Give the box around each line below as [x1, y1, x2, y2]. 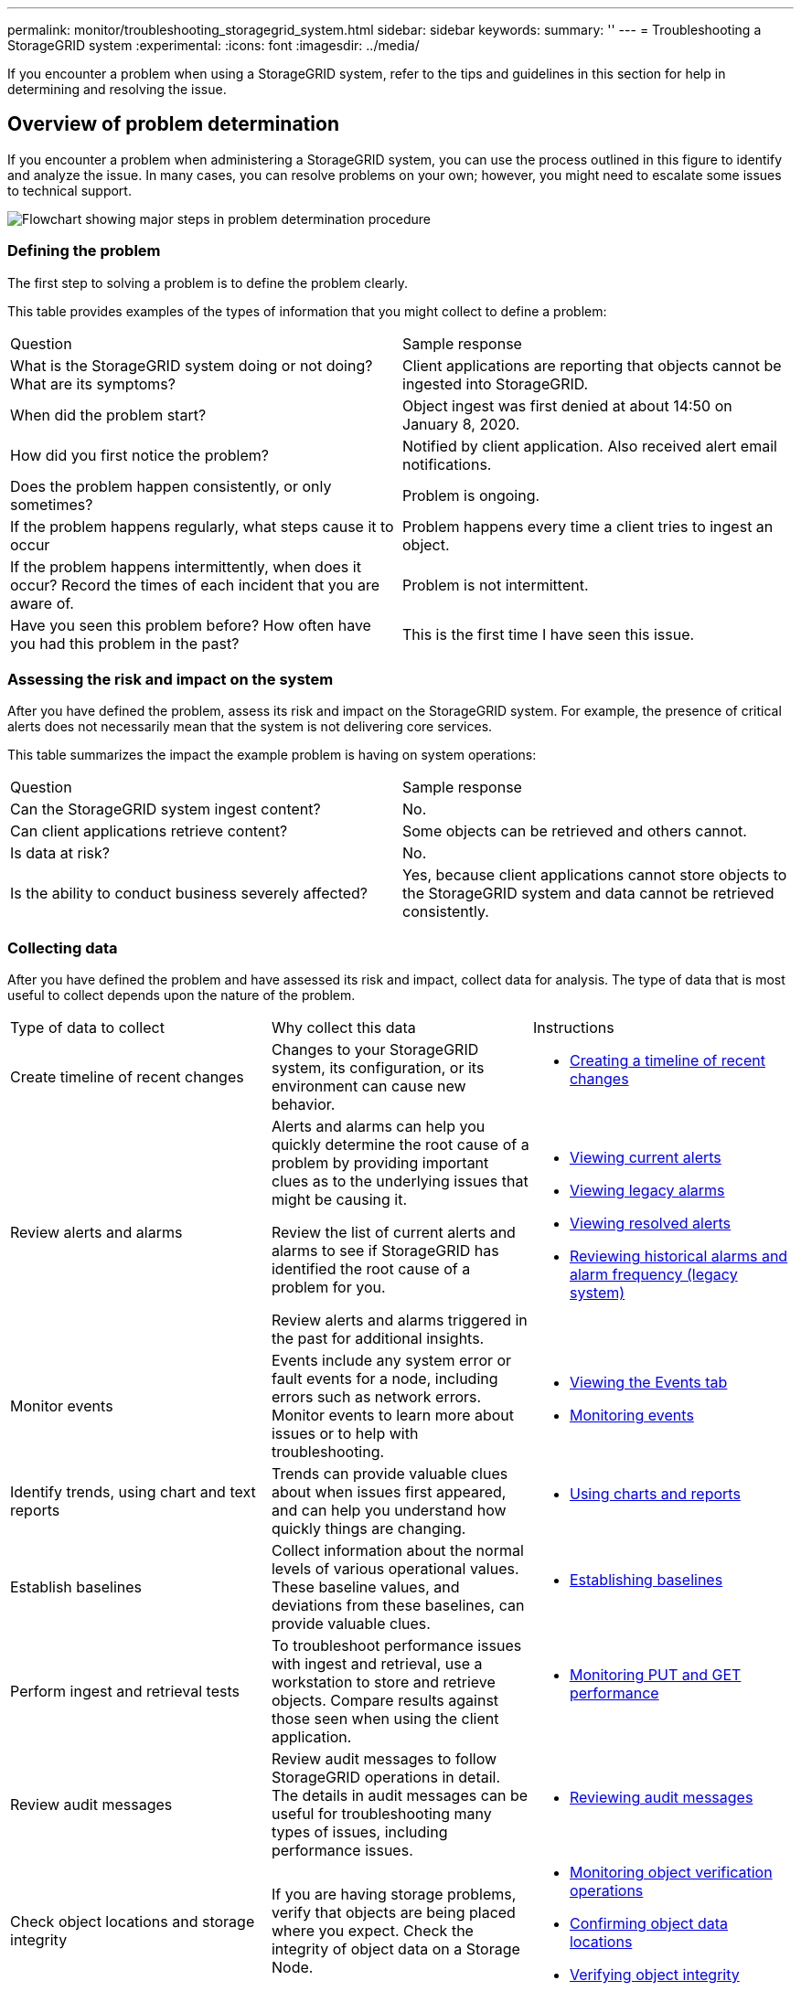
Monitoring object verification [569, 1863, 773, 1882]
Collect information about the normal [271, 1541, 524, 1560]
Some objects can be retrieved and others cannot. [402, 822, 747, 841]
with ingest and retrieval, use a [271, 1655, 483, 1674]
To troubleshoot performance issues [271, 1636, 522, 1656]
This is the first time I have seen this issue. [402, 624, 695, 644]
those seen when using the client [271, 1709, 499, 1729]
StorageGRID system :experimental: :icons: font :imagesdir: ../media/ [7, 37, 420, 53]
